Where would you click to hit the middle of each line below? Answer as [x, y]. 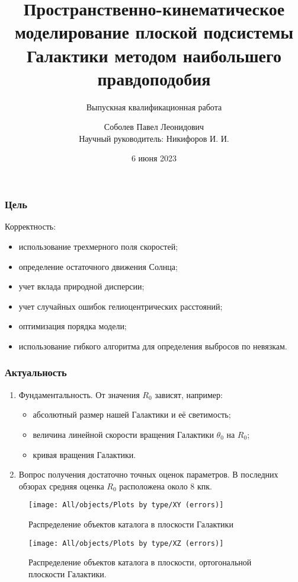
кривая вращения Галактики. [84, 454]
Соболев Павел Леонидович [154, 127]
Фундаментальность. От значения [79, 394]
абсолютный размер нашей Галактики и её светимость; [132, 414]
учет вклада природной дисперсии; [81, 286]
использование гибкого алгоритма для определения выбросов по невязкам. [153, 346]
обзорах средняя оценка [61, 486]
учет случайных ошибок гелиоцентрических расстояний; [121, 306]
